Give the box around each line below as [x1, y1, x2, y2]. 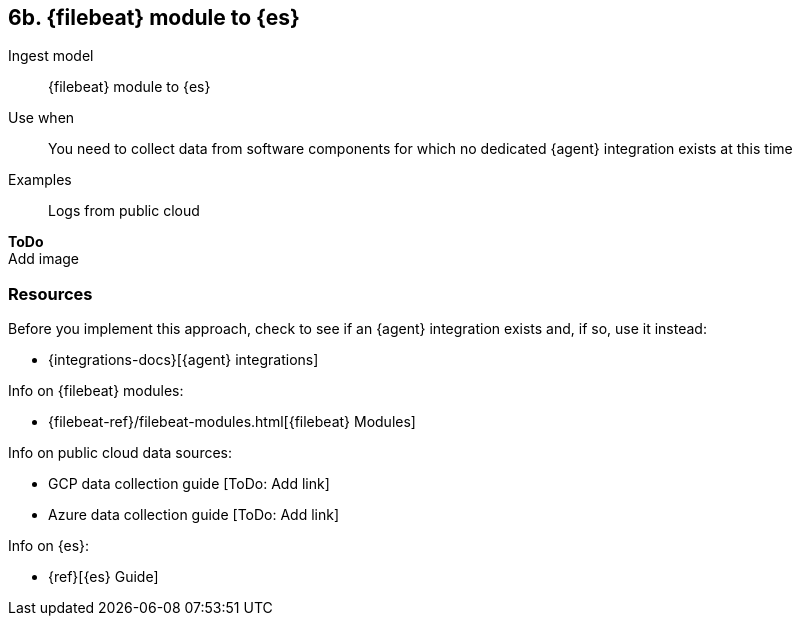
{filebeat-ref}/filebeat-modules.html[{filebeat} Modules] [48, 413, 416, 431]
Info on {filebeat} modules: [8, 382, 184, 400]
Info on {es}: [8, 537, 90, 555]
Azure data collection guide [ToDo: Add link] [48, 506, 340, 524]
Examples [8, 171, 72, 189]
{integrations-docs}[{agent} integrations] [48, 351, 319, 369]
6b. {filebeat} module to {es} [8, 5, 300, 30]
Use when [8, 109, 75, 127]
